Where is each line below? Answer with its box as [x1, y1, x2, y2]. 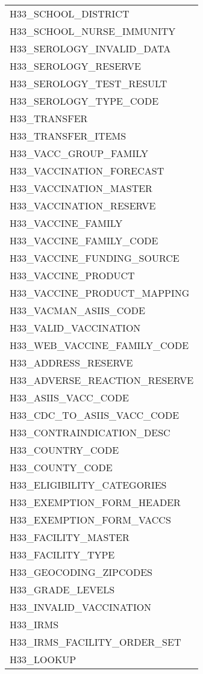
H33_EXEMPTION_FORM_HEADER [10, 495, 181, 509]
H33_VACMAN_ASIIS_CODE [10, 303, 145, 317]
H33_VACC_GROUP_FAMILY [10, 146, 148, 160]
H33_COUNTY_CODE [10, 460, 113, 474]
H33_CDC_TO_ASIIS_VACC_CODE [10, 408, 180, 422]
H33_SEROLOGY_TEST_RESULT [10, 76, 167, 90]
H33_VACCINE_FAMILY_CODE [10, 233, 158, 247]
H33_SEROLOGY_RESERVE [10, 59, 141, 73]
